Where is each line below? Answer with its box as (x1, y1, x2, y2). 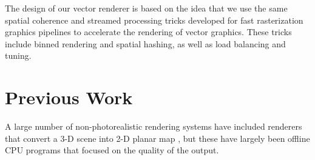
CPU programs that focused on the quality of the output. (5, 144, 219, 156)
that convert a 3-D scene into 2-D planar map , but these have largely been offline (5, 132, 310, 144)
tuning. (5, 49, 32, 62)
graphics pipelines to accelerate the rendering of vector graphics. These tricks (5, 25, 292, 38)
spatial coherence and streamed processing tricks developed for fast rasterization (5, 13, 303, 26)
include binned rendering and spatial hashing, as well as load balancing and (5, 37, 286, 50)
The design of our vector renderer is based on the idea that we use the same (5, 2, 288, 14)
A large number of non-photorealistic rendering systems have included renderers (5, 120, 302, 133)
